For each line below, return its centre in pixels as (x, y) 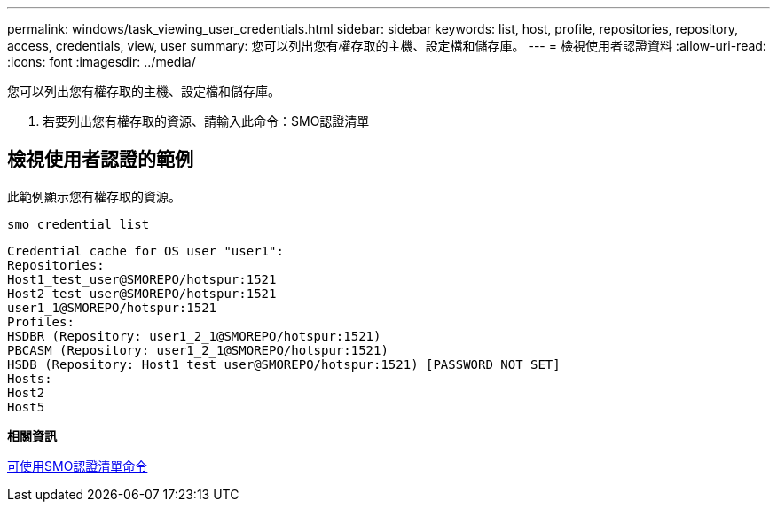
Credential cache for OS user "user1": (145, 251)
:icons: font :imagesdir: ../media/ (102, 62)
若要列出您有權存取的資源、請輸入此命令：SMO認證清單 (206, 121)
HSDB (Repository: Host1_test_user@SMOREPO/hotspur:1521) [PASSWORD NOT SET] (284, 364)
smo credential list (78, 224)
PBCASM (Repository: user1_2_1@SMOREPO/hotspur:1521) (198, 350)
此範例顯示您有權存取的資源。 (94, 196)
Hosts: (30, 378)
